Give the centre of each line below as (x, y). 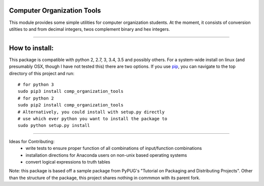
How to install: (31, 48)
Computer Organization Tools (55, 10)
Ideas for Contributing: (32, 141)
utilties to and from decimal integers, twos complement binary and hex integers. (89, 29)
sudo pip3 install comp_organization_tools (71, 91)
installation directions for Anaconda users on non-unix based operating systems (106, 155)
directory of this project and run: (42, 73)
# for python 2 (36, 98)
